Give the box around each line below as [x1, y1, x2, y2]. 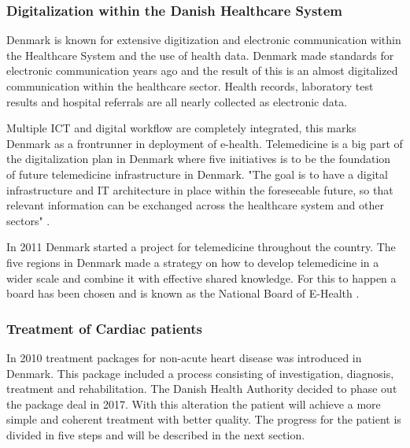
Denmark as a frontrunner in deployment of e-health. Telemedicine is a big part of [6, 135, 403, 151]
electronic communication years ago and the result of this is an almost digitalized [6, 62, 398, 79]
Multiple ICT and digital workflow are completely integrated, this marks [6, 120, 356, 136]
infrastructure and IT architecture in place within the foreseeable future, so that [6, 181, 393, 198]
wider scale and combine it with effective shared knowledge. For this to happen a [6, 269, 397, 286]
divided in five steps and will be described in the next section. [6, 426, 305, 442]
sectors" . [6, 212, 50, 228]
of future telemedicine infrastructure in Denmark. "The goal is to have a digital [6, 165, 388, 182]
